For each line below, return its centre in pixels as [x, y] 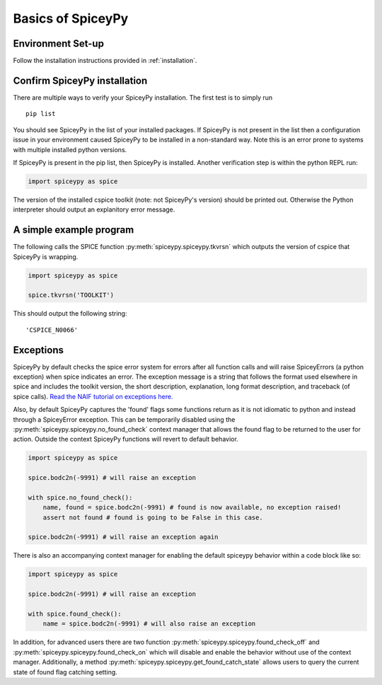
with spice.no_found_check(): [80, 497]
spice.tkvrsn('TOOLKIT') [71, 295]
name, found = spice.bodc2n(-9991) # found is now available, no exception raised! [192, 507]
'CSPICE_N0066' [52, 330]
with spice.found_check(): [75, 614]
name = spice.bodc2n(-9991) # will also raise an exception [149, 624]
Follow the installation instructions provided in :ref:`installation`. [105, 61]
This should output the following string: [70, 313]
